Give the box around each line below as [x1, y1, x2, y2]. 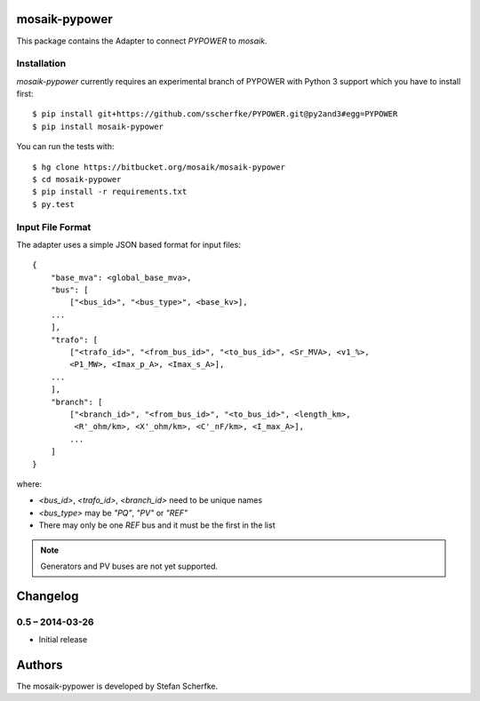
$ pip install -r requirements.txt [32, 187, 188, 197]
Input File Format [16, 220, 92, 233]
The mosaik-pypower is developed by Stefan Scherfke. [16, 681, 219, 691]
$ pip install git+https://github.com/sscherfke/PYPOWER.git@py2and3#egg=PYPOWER [32, 109, 398, 119]
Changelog [16, 588, 79, 603]
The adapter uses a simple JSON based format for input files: [16, 239, 242, 250]
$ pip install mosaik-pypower [32, 121, 164, 131]
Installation [16, 58, 67, 70]
